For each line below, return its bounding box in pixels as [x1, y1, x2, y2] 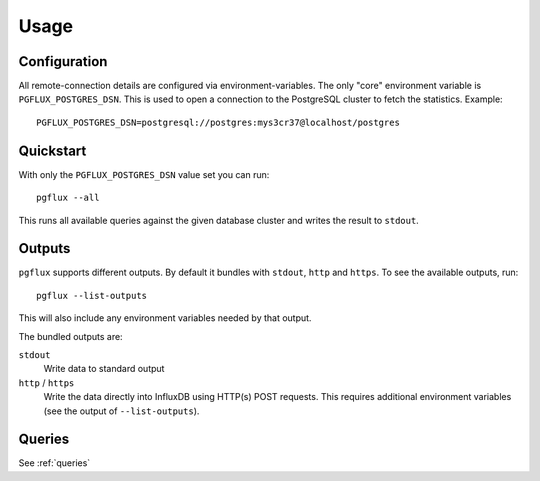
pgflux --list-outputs [36, 290, 148, 301]
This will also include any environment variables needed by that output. [18, 312, 312, 324]
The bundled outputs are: [18, 330, 124, 342]
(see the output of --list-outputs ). [43, 405, 200, 417]
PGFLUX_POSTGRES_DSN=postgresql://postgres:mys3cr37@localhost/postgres [36, 116, 400, 128]
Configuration [18, 53, 108, 70]
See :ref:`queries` [18, 457, 91, 469]
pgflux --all [36, 192, 100, 204]
